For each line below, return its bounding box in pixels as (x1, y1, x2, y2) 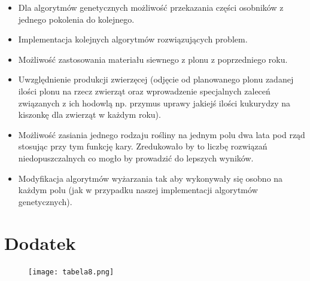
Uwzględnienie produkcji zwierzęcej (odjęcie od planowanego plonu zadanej (18, 73, 294, 85)
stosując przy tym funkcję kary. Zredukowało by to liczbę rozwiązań (18, 140, 268, 152)
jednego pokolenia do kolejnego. (18, 13, 135, 25)
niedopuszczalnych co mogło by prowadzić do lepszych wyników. (18, 151, 254, 164)
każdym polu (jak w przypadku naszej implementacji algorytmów (18, 184, 258, 196)
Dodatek (4, 230, 76, 255)
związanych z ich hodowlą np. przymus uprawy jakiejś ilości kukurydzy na (18, 96, 290, 109)
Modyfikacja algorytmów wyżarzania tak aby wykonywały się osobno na (18, 172, 283, 184)
